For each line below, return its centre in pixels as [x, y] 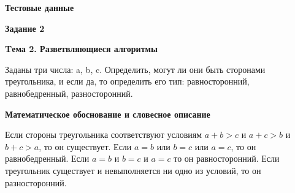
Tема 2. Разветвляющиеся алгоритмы [82, 49]
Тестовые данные [40, 7]
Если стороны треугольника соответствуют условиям [104, 134]
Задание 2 [25, 28]
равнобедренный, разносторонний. [69, 93]
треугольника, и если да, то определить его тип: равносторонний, [127, 81]
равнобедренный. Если [47, 158]
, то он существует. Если [85, 146]
